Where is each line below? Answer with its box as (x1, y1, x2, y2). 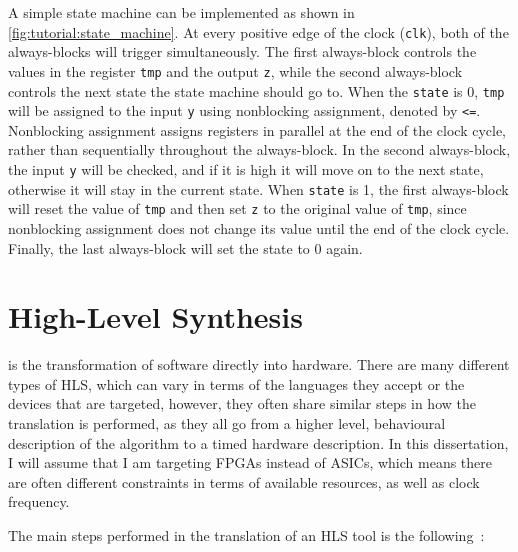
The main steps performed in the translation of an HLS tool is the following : (8, 525, 485, 546)
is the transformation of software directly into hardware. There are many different (8, 354, 510, 375)
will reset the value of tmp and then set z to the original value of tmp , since (8, 198, 467, 219)
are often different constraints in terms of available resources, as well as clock (8, 471, 480, 492)
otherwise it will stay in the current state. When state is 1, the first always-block (8, 178, 509, 199)
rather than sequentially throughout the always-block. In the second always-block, (8, 139, 511, 160)
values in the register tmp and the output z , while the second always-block (8, 60, 463, 81)
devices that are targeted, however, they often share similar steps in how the (8, 393, 476, 414)
